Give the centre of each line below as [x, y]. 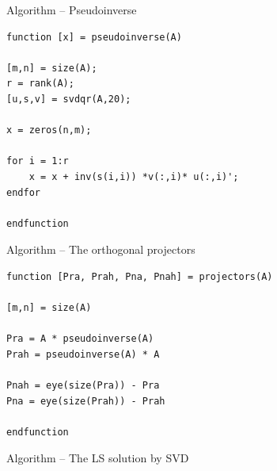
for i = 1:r [38, 161]
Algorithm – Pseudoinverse [72, 10]
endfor [23, 192]
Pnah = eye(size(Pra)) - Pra [83, 386]
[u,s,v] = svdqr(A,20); [69, 99]
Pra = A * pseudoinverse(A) [80, 339]
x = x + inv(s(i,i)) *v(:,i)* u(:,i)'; [134, 176]
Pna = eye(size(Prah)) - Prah [86, 401]
